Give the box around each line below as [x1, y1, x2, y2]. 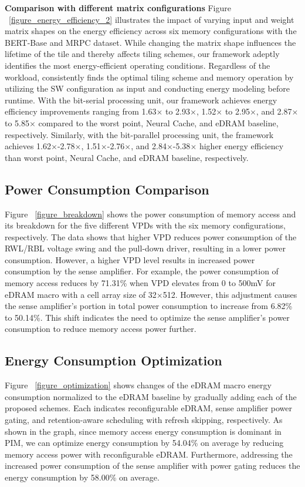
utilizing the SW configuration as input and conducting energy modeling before [5, 82, 290, 95]
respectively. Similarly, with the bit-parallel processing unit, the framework [5, 128, 274, 140]
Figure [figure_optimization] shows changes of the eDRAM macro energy [5, 379, 272, 391]
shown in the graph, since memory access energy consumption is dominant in [5, 425, 282, 437]
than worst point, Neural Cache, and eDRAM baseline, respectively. [5, 151, 249, 163]
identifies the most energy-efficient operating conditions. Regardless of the [5, 59, 270, 71]
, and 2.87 [256, 105, 292, 117]
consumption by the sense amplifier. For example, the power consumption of [5, 265, 279, 277]
